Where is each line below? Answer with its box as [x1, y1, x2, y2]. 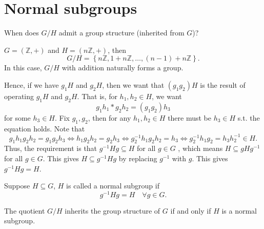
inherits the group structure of [65, 205, 160, 216]
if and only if [170, 205, 211, 216]
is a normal [221, 205, 257, 216]
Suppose [4, 180, 30, 191]
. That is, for [77, 90, 117, 101]
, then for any [88, 112, 131, 123]
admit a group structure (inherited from [58, 27, 185, 38]
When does [4, 27, 39, 38]
